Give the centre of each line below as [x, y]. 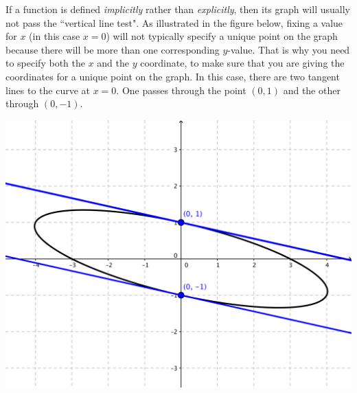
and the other [312, 90]
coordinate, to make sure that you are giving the [242, 63]
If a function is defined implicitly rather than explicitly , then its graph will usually [178, 9]
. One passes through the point [181, 90]
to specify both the [45, 63]
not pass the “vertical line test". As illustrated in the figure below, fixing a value [174, 22]
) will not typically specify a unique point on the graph [222, 36]
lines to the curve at [48, 90]
